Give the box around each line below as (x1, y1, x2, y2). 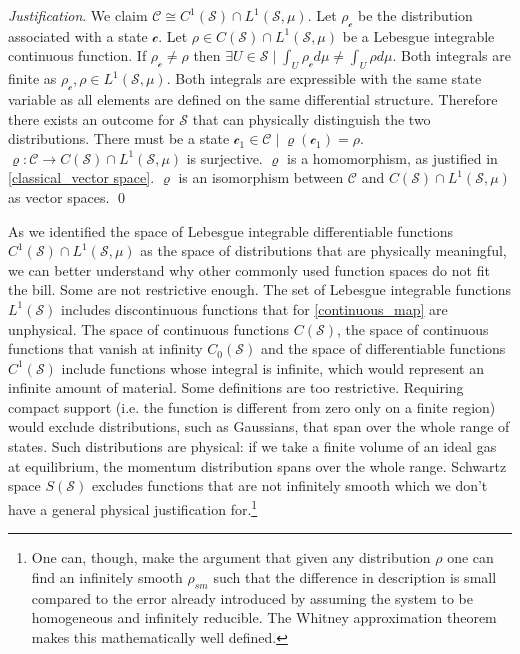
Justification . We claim (8, 5, 148, 25)
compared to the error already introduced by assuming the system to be (31, 587, 473, 608)
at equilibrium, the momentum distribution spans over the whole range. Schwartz (8, 455, 507, 476)
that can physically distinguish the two (192, 108, 431, 129)
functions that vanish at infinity (8, 338, 203, 359)
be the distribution (357, 5, 473, 25)
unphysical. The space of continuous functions (8, 318, 290, 339)
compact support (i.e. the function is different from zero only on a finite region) (8, 396, 496, 417)
